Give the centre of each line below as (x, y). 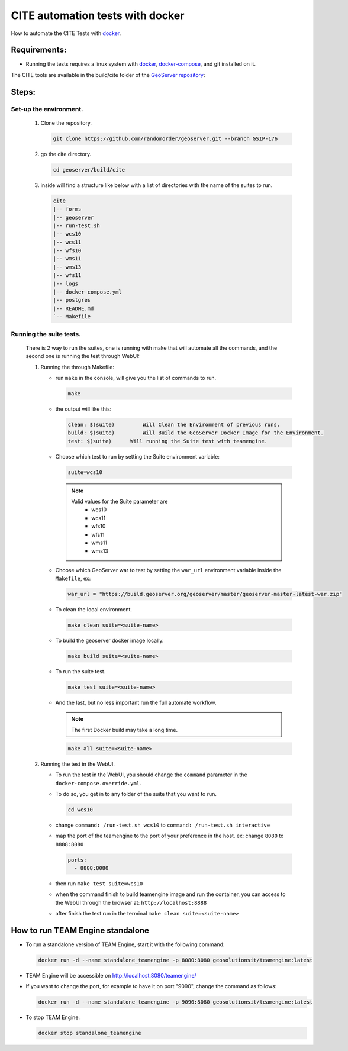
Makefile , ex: (73, 578)
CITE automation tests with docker (98, 15)
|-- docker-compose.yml (88, 292)
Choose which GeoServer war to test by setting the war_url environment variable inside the (168, 570)
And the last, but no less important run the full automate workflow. (136, 702)
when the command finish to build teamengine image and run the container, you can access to (170, 894)
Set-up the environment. (47, 109)
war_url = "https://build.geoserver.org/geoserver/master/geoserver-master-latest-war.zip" (205, 594)
